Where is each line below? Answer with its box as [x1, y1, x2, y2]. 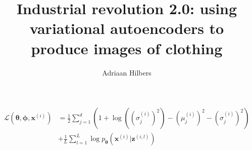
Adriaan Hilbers [102, 67, 152, 78]
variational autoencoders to [29, 18, 224, 39]
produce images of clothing [31, 37, 223, 58]
